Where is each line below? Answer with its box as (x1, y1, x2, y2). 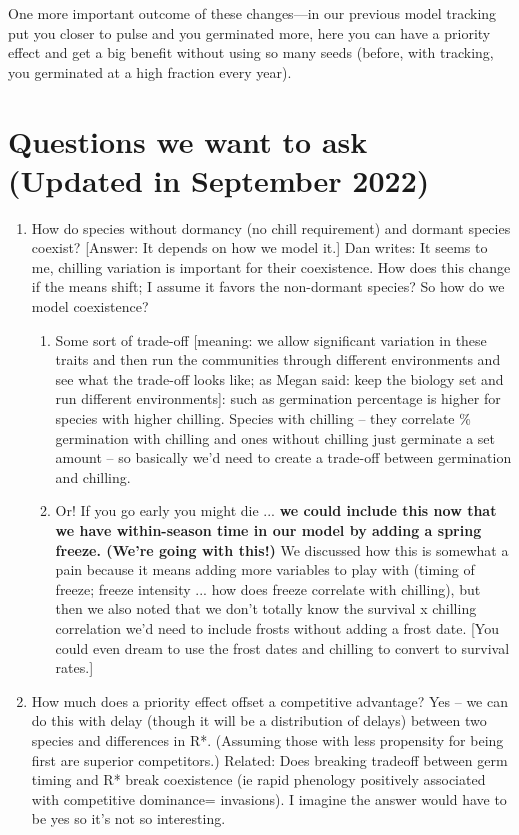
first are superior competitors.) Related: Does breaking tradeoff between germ (31, 749, 508, 770)
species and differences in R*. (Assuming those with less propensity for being (31, 729, 504, 750)
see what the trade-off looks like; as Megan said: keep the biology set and (55, 368, 504, 389)
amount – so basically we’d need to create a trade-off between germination (55, 447, 512, 468)
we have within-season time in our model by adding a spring (55, 520, 482, 540)
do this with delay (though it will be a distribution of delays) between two (31, 710, 487, 731)
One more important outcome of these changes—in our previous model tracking (8, 3, 497, 23)
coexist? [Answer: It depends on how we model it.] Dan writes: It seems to (31, 237, 488, 258)
